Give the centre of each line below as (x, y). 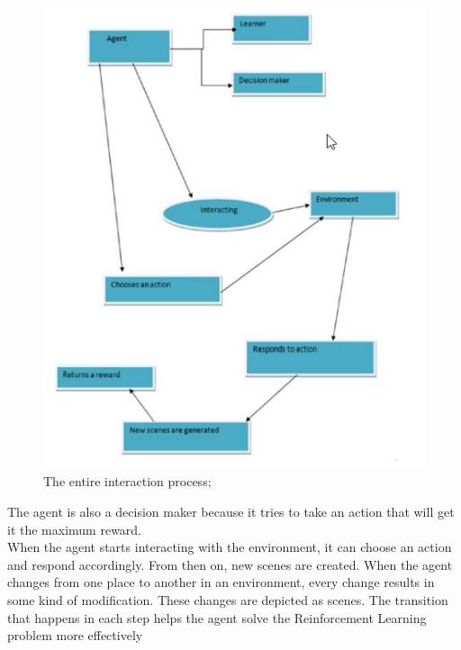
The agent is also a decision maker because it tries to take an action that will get (231, 512)
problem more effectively (75, 635)
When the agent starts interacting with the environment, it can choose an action (230, 547)
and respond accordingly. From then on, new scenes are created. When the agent (230, 564)
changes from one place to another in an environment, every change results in (221, 582)
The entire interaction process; (127, 481)
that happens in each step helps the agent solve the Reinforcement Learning (217, 617)
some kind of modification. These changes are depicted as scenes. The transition (228, 600)
